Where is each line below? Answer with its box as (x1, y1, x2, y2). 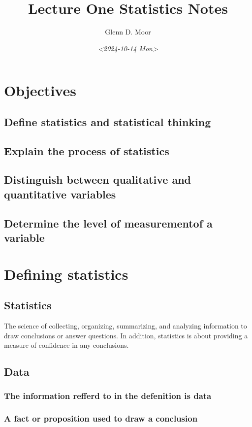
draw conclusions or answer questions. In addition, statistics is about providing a (4, 330, 248, 340)
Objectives (4, 80, 76, 100)
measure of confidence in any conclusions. (4, 340, 129, 350)
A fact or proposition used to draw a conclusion (4, 412, 198, 425)
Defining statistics (4, 263, 128, 284)
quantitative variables (4, 186, 116, 201)
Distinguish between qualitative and (4, 172, 191, 187)
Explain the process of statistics (4, 143, 169, 158)
